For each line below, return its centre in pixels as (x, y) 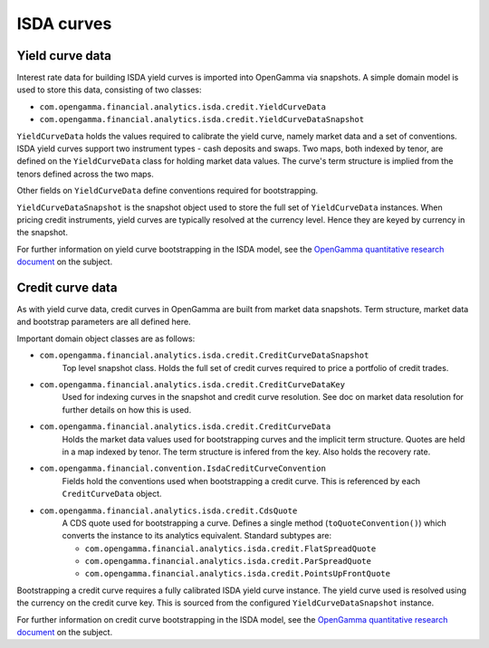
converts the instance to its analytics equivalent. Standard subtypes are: (197, 536)
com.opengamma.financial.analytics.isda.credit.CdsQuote (168, 510)
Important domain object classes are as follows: (106, 338)
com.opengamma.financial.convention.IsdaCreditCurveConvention (182, 469)
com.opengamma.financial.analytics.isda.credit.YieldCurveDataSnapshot (202, 119)
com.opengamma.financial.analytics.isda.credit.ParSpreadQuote (228, 562)
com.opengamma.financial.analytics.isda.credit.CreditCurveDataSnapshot (204, 356)
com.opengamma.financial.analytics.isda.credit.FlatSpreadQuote (230, 548)
